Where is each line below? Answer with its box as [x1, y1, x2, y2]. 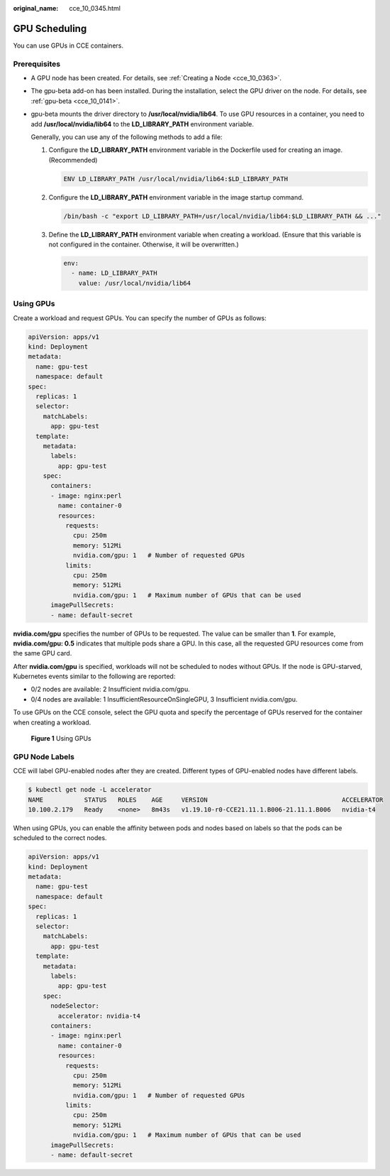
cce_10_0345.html [69, 4, 121, 12]
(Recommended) [48, 156, 98, 164]
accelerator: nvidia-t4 [57, 1012, 141, 1020]
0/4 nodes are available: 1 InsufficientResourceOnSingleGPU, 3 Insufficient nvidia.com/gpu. [30, 695, 298, 703]
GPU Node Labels [13, 751, 74, 761]
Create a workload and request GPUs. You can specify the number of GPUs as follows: [13, 313, 267, 322]
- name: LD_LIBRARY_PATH [71, 269, 157, 277]
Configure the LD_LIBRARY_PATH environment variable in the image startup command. [48, 192, 304, 202]
